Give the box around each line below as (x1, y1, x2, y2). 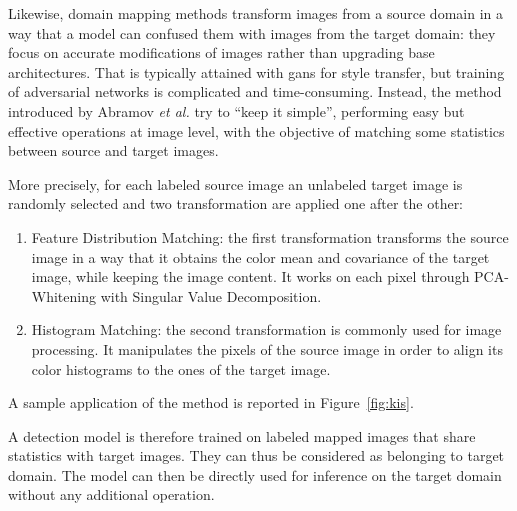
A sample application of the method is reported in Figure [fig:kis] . (8, 392, 414, 413)
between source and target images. (8, 140, 219, 161)
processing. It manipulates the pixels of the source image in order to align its (31, 338, 503, 359)
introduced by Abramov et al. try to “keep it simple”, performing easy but (8, 100, 465, 121)
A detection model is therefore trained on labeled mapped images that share (8, 425, 476, 446)
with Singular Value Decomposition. (100, 285, 322, 306)
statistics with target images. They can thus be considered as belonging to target (8, 445, 505, 466)
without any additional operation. (8, 484, 215, 505)
